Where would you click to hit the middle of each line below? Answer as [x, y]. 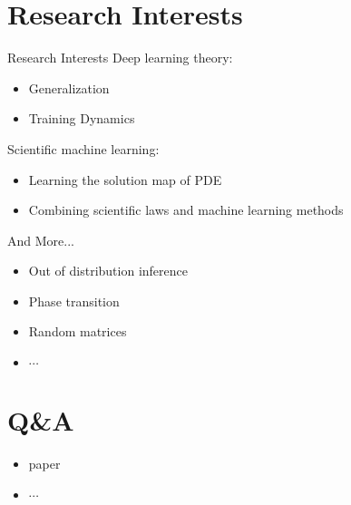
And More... [41, 240]
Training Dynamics [82, 118]
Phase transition [74, 301]
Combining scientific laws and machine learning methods [186, 210]
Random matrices [78, 331]
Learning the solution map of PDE [125, 179]
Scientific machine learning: [83, 148]
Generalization [69, 87]
